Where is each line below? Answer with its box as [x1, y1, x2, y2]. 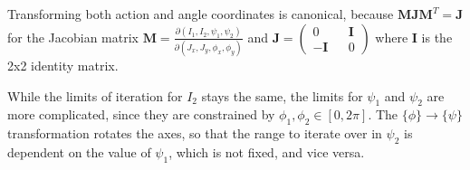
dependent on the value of [7, 142, 151, 161]
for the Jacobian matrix [7, 27, 139, 46]
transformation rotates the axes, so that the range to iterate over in [7, 124, 382, 143]
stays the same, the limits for [201, 86, 363, 105]
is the [421, 27, 453, 46]
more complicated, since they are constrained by [7, 105, 275, 124]
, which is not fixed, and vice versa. [168, 142, 365, 161]
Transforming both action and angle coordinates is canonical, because [7, 5, 394, 23]
